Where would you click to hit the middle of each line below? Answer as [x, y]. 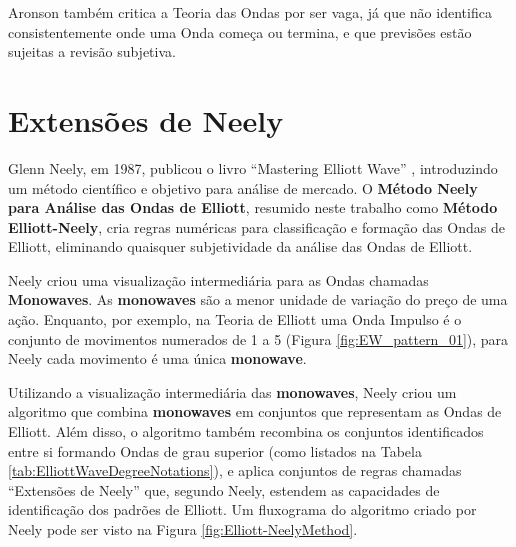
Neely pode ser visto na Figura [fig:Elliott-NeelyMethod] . [183, 529]
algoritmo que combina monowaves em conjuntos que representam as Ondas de [255, 411]
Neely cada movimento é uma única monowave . [157, 358]
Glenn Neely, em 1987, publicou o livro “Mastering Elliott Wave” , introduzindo [253, 167]
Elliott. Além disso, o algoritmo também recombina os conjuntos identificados [246, 431]
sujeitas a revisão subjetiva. [92, 51]
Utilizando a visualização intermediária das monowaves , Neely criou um [232, 391]
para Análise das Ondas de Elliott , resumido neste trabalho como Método [253, 207]
